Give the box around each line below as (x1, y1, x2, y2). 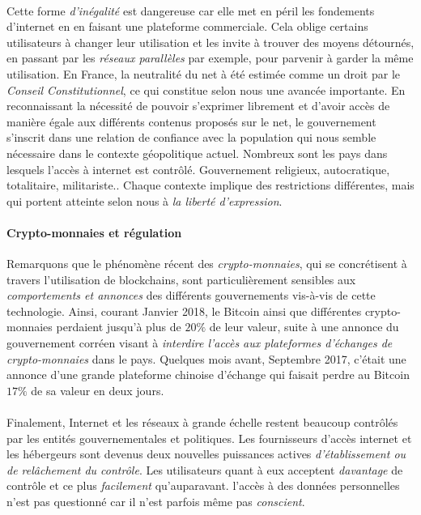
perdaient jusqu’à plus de (56, 318, 181, 335)
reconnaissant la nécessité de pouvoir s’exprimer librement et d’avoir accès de (6, 97, 390, 114)
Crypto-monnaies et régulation (6, 223, 182, 240)
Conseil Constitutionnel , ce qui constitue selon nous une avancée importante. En (6, 81, 406, 98)
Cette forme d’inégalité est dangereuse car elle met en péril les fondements (6, 2, 375, 19)
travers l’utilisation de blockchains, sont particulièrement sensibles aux (6, 270, 356, 287)
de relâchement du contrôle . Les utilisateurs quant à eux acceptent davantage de (6, 461, 403, 478)
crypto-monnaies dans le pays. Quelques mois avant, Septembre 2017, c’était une (6, 350, 406, 367)
